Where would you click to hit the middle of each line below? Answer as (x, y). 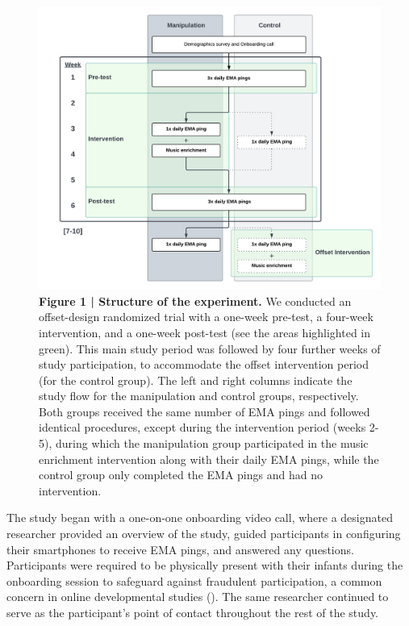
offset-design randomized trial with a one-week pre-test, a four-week (206, 317)
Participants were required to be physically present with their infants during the (205, 565)
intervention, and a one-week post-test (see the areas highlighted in (205, 332)
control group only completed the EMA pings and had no (181, 475)
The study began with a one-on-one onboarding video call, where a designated (200, 517)
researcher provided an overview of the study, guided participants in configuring (204, 534)
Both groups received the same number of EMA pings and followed (204, 411)
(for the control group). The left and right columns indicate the (196, 380)
